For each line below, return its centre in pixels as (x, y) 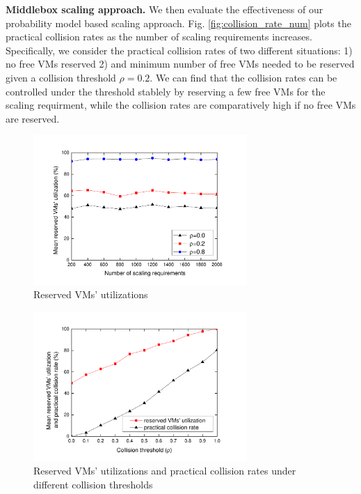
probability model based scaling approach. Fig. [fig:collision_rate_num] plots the (178, 23)
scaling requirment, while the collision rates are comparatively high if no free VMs (181, 105)
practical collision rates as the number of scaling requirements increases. (159, 37)
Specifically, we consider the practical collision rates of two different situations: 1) (179, 50)
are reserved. (33, 118)
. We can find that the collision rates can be (243, 77)
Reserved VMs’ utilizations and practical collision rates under (165, 471)
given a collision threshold (61, 77)
